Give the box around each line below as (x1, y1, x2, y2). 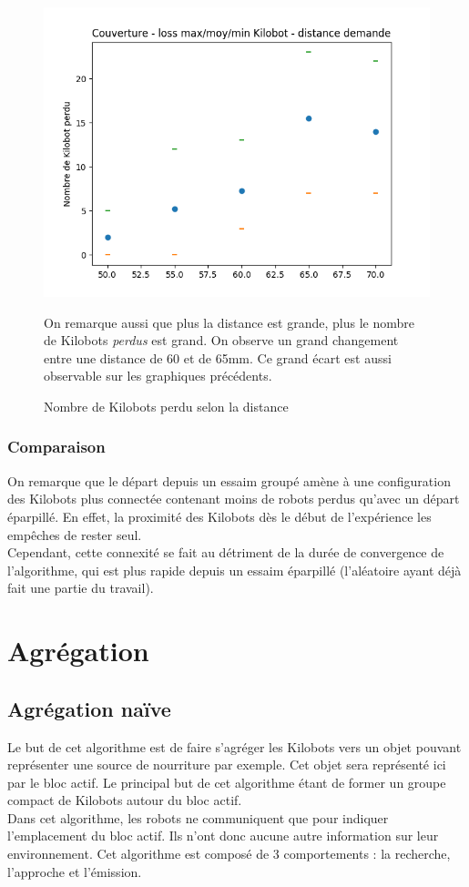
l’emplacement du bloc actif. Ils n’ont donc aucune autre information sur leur (7, 826, 439, 845)
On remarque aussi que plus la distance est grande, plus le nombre (44, 312, 414, 331)
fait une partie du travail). (7, 578, 154, 597)
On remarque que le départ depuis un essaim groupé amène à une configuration (7, 471, 451, 490)
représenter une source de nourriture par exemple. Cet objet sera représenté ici (7, 755, 446, 774)
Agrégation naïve (7, 694, 171, 722)
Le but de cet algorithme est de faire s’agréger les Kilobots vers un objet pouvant (7, 737, 462, 756)
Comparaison (7, 435, 106, 458)
